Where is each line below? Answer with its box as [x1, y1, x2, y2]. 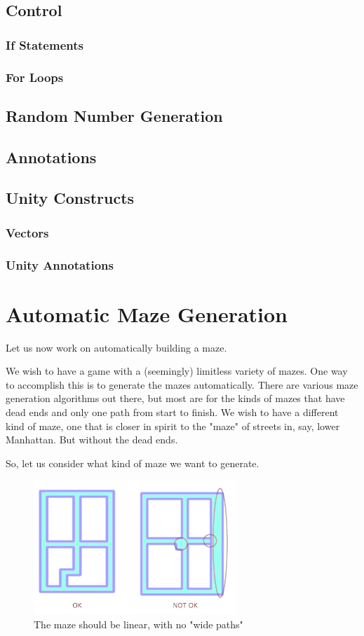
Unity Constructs [6, 187, 135, 209]
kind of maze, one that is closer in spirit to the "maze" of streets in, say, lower [6, 418, 340, 433]
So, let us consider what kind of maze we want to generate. [6, 455, 259, 470]
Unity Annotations [6, 256, 114, 273]
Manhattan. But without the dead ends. [6, 432, 178, 447]
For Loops [6, 68, 64, 85]
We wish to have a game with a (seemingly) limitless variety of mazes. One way [6, 364, 348, 378]
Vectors [6, 223, 49, 241]
